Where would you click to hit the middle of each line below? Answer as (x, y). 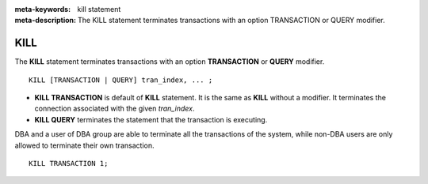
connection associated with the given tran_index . (115, 109)
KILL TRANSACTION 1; (69, 163)
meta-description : (46, 21)
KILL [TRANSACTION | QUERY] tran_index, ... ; (121, 80)
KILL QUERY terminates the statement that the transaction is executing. (151, 119)
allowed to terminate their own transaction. (84, 145)
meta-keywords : (43, 9)
